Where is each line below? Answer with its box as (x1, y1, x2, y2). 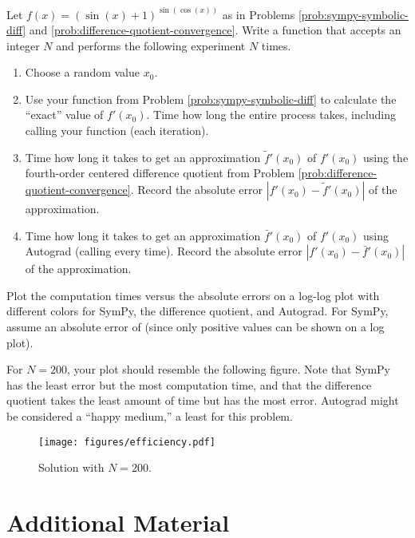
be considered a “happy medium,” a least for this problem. (6, 408, 293, 424)
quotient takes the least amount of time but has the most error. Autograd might (6, 392, 399, 409)
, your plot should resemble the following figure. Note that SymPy (67, 361, 390, 378)
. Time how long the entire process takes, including (146, 106, 397, 123)
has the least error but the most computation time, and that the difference (6, 376, 372, 393)
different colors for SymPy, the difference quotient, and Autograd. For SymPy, (6, 303, 389, 319)
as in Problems (222, 6, 295, 22)
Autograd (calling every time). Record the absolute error (25, 243, 302, 259)
